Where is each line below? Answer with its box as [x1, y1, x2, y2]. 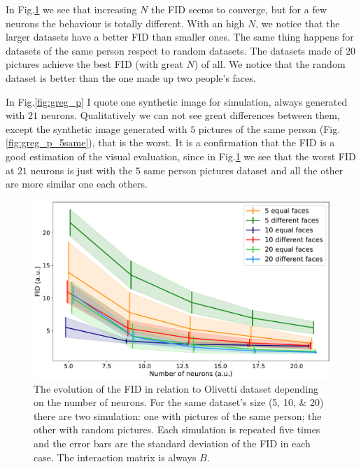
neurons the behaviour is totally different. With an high [6, 15, 245, 30]
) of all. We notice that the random [194, 57, 346, 71]
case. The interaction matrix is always [34, 449, 197, 464]
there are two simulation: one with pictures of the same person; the [34, 408, 322, 423]
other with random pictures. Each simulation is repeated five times [34, 422, 320, 437]
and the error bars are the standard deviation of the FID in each [34, 435, 311, 450]
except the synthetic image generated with [6, 121, 187, 136]
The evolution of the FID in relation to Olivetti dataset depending [34, 381, 318, 395]
